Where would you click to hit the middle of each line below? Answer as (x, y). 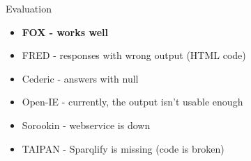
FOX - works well (65, 32)
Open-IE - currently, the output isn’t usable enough (132, 102)
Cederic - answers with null (80, 78)
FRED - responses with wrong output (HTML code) (134, 55)
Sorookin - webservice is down (86, 125)
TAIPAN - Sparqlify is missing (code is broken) (123, 148)
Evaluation (29, 8)
